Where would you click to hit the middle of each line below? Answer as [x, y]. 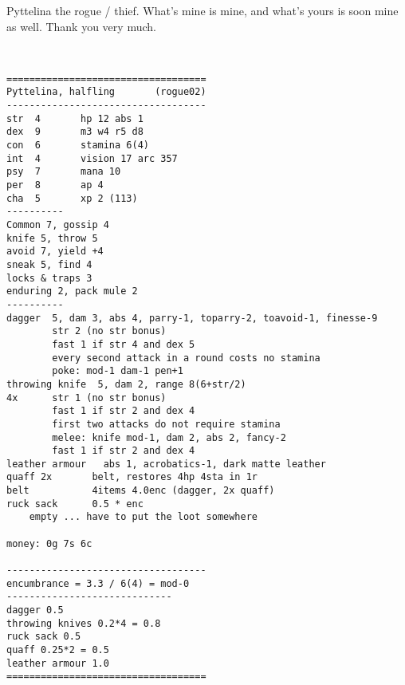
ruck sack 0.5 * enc [75, 504]
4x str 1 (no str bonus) [87, 398]
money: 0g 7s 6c [49, 543]
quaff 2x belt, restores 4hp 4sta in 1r [132, 477]
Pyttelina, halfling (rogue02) [106, 92]
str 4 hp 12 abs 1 [75, 118]
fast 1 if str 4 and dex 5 [124, 344]
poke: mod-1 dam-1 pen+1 [118, 371]
